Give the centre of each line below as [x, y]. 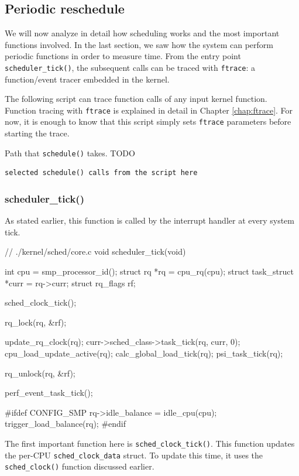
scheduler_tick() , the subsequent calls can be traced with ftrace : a [130, 67]
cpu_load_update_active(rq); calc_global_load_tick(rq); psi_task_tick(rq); [144, 353]
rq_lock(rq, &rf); [36, 322]
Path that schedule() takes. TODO [70, 153]
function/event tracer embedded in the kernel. [87, 79]
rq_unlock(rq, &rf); [40, 373]
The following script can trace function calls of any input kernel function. [136, 99]
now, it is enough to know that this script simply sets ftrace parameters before [148, 121]
